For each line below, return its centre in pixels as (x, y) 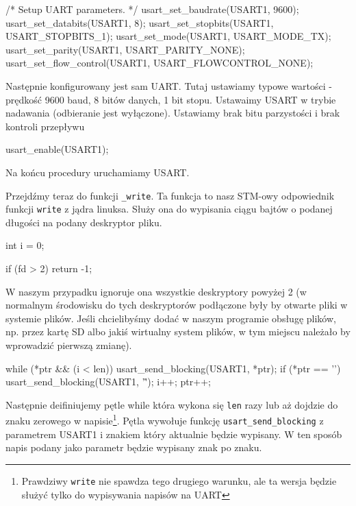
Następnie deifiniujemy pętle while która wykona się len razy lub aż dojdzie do (172, 404)
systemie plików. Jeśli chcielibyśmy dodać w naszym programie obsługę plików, (171, 318)
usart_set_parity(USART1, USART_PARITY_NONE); (125, 49)
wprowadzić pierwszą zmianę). (69, 345)
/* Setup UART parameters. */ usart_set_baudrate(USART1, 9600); (152, 9)
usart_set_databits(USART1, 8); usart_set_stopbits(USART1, (140, 22)
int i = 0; (25, 245)
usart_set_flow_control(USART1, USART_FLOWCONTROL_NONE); (160, 63)
